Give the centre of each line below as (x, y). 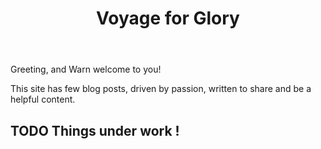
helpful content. (43, 99)
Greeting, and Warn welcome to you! (86, 69)
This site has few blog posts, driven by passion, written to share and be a (161, 89)
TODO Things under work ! (95, 130)
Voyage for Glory (168, 18)
